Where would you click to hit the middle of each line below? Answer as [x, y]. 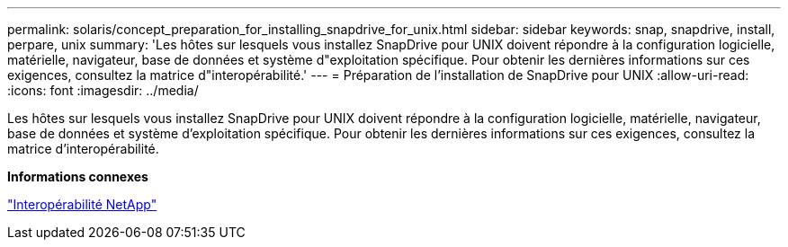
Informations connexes [78, 176]
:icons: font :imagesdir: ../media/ [103, 90]
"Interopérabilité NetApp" [82, 204]
